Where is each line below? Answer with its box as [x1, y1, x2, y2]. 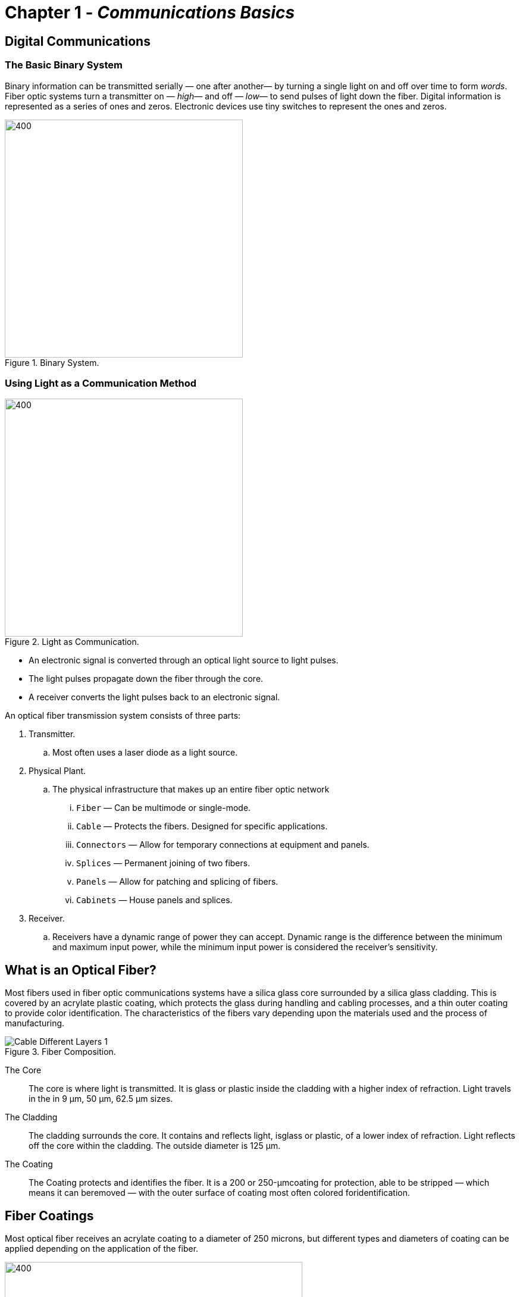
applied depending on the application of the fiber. [5, 1243, 199, 1254]
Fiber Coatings [5, 1208, 94, 1223]
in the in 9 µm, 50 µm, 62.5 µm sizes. [29, 1094, 173, 1104]
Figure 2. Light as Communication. [5, 637, 139, 647]
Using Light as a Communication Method [5, 377, 197, 389]
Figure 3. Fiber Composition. [5, 1047, 116, 1057]
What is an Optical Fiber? [5, 962, 156, 978]
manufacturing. [5, 1018, 65, 1029]
